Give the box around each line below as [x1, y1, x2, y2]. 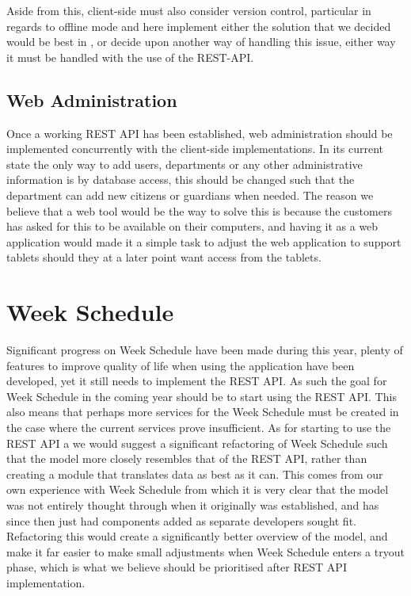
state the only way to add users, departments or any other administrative [6, 155, 363, 172]
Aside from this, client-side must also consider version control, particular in [6, 2, 371, 18]
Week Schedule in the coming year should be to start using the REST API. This [6, 388, 397, 404]
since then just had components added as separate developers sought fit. [6, 512, 356, 529]
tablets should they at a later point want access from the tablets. [6, 249, 322, 266]
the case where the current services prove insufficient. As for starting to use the [6, 419, 391, 436]
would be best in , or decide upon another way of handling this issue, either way [6, 33, 396, 50]
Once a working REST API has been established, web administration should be [6, 124, 393, 141]
